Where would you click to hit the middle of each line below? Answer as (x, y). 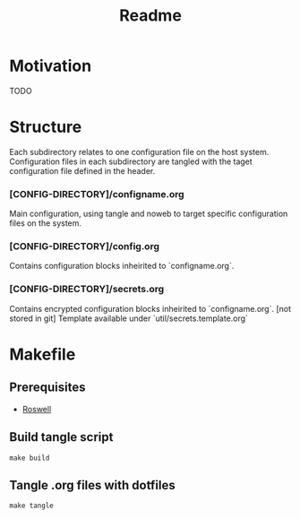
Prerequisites (47, 388)
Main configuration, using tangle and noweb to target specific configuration (149, 214)
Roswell (37, 409)
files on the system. (46, 223)
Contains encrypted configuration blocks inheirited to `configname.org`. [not (150, 308)
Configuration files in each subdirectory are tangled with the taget (131, 161)
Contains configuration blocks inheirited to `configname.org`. (122, 266)
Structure (46, 127)
